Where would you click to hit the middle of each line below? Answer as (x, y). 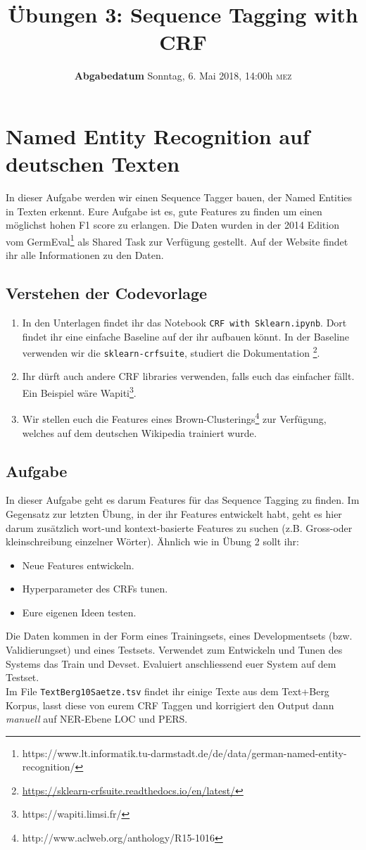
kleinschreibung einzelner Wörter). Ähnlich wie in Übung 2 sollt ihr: (152, 541)
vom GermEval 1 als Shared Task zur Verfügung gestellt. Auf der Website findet (177, 240)
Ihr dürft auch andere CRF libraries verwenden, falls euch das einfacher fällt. (188, 376)
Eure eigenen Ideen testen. (79, 612)
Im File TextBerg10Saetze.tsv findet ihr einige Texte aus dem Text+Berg (168, 691)
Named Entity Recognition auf (158, 135)
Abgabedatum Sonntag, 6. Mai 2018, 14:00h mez (183, 76)
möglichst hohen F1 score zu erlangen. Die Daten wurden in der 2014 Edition (172, 225)
